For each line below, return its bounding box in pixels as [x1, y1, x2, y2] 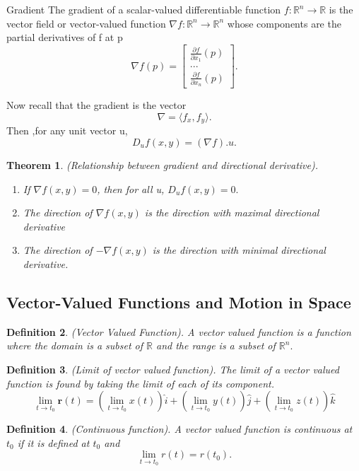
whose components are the [227, 16, 341, 30]
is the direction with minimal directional [152, 243, 326, 257]
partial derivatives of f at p [6, 30, 123, 45]
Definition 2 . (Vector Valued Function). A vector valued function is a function [6, 324, 351, 339]
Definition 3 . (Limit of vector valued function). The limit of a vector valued [6, 361, 339, 376]
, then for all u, [97, 181, 165, 196]
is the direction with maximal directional [144, 205, 319, 220]
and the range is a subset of [156, 338, 276, 353]
